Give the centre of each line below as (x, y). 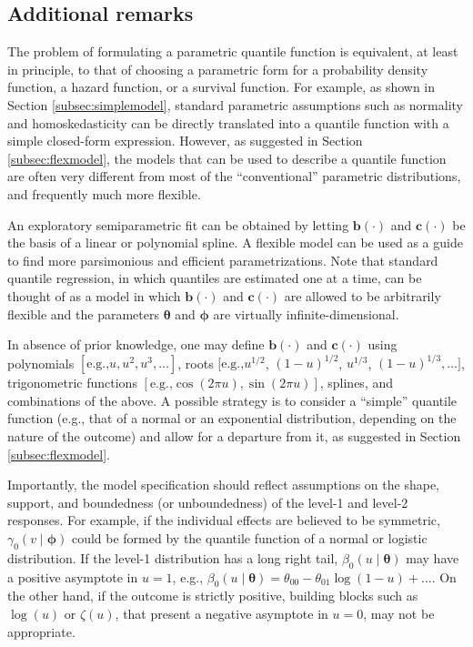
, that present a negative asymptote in (221, 613)
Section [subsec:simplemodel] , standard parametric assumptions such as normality (235, 104)
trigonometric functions (72, 383)
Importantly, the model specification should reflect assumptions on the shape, (224, 485)
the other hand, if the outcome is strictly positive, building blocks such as (213, 596)
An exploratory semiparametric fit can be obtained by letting (178, 224)
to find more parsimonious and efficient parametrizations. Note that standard (223, 260)
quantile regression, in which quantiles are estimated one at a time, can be (215, 278)
